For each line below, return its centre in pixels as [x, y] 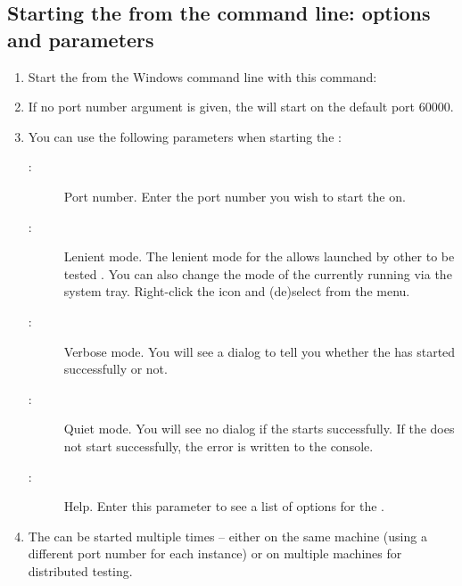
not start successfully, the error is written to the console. [219, 446]
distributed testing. [80, 570]
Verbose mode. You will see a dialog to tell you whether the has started [260, 351]
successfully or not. [115, 369]
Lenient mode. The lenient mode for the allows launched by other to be [259, 256]
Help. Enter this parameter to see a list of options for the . [224, 506]
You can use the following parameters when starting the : [185, 136]
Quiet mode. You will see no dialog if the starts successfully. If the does [259, 429]
